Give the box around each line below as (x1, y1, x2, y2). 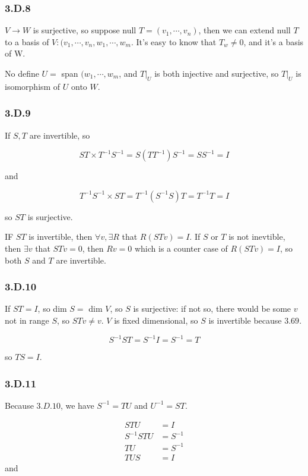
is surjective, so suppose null (33, 24, 136, 36)
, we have (60, 399, 94, 411)
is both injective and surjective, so (154, 67, 279, 79)
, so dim (37, 302, 67, 315)
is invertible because (208, 314, 282, 326)
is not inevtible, (228, 230, 285, 243)
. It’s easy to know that (131, 35, 217, 48)
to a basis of (5, 35, 49, 48)
